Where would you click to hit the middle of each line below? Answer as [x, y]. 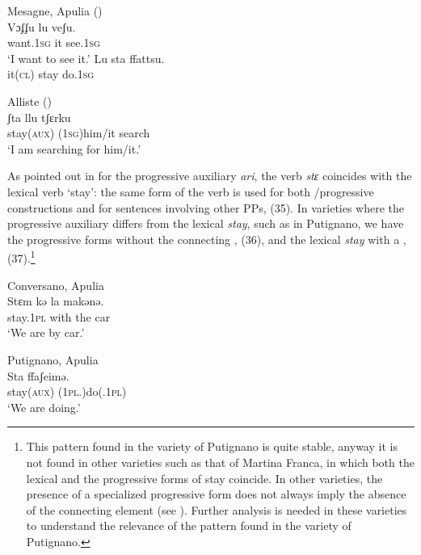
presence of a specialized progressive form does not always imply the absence [216, 494]
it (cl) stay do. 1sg [51, 74]
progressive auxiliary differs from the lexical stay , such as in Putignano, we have [206, 223]
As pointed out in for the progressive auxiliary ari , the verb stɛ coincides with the [210, 176]
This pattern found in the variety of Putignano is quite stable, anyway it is [212, 446]
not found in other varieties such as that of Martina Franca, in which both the [220, 462]
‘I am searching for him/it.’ [74, 148]
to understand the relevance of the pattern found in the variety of [189, 526]
